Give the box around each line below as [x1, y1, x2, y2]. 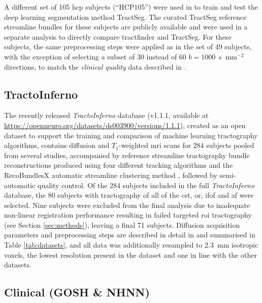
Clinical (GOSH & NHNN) [4, 284, 150, 300]
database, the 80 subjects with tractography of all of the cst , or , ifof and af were [4, 190, 254, 200]
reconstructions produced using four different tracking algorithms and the [4, 160, 233, 170]
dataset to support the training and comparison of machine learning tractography [4, 130, 258, 140]
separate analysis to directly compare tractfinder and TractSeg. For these [4, 31, 232, 42]
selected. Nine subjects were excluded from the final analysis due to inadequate [4, 199, 250, 210]
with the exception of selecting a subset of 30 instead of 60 [4, 51, 186, 62]
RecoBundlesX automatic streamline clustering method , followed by [4, 169, 217, 180]
